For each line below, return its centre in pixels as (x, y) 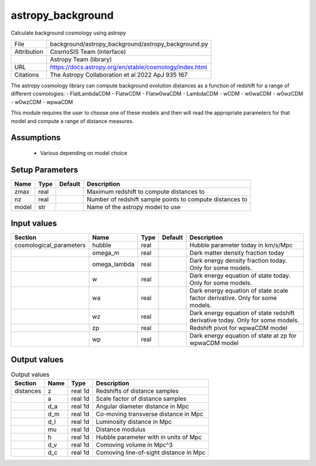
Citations (27, 74)
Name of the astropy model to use (134, 207)
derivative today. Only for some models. (244, 321)
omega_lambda (113, 264)
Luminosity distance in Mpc (134, 422)
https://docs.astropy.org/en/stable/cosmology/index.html (129, 67)
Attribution (29, 52)
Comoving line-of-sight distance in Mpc (151, 453)
